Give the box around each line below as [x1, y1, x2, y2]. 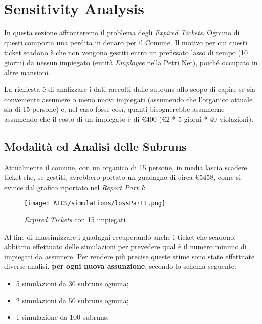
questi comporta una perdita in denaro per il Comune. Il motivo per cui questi [4, 37, 248, 48]
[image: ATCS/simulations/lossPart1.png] [24, 200, 166, 207]
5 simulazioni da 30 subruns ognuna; [16, 278, 129, 289]
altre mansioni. [4, 67, 51, 77]
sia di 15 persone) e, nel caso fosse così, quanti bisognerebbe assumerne [4, 104, 225, 114]
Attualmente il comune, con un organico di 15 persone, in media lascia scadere [4, 162, 247, 172]
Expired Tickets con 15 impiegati [24, 214, 126, 225]
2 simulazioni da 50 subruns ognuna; [16, 295, 129, 305]
